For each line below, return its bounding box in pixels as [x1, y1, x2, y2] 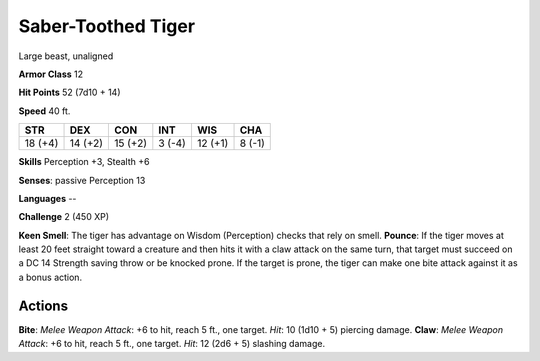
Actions [18, 297, 69, 314]
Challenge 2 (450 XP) [18, 211, 110, 223]
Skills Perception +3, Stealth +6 [18, 156, 150, 168]
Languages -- [18, 192, 77, 204]
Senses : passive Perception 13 [18, 174, 146, 186]
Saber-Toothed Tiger [18, 15, 195, 37]
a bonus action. [18, 271, 83, 283]
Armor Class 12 [18, 68, 84, 80]
